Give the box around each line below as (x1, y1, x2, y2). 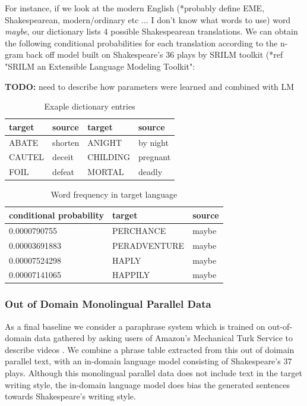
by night (138, 136, 169, 148)
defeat (52, 165, 75, 178)
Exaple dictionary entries (44, 100, 135, 113)
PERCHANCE (112, 224, 166, 236)
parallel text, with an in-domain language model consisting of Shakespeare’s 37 (5, 355, 292, 367)
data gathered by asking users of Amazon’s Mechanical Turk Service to (34, 332, 293, 344)
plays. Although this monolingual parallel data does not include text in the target (5, 367, 302, 379)
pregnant (138, 151, 171, 163)
